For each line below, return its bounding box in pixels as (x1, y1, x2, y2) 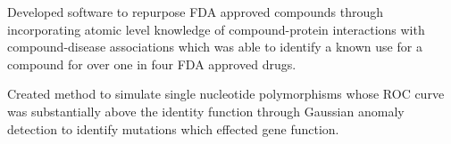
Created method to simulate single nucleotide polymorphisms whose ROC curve (7, 84, 445, 103)
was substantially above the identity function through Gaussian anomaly (7, 101, 405, 120)
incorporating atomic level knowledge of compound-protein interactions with (7, 20, 425, 38)
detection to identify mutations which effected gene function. (7, 119, 339, 138)
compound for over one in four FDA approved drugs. (7, 54, 296, 73)
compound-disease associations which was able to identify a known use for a (7, 37, 422, 56)
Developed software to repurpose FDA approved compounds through (7, 3, 384, 20)
